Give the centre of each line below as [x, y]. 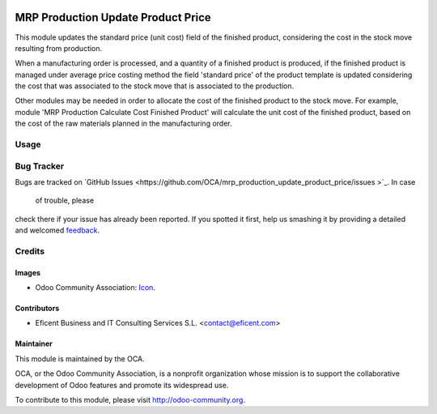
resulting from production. [59, 48]
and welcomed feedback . [57, 230]
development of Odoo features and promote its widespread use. [122, 385]
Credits [30, 251]
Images [28, 272]
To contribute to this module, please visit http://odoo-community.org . [130, 400]
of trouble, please [65, 201]
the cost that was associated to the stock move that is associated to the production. [155, 86]
